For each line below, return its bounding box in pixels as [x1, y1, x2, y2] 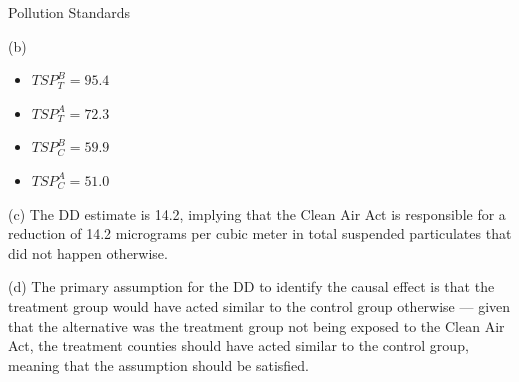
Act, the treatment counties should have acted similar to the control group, [8, 335, 469, 356]
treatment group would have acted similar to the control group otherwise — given [8, 295, 511, 316]
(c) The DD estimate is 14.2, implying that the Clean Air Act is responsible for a [8, 203, 506, 224]
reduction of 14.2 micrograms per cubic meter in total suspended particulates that [8, 223, 512, 244]
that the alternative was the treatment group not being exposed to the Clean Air [8, 315, 505, 336]
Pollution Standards [8, 2, 131, 22]
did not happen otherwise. [8, 242, 168, 263]
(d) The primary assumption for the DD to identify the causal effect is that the [8, 276, 495, 297]
